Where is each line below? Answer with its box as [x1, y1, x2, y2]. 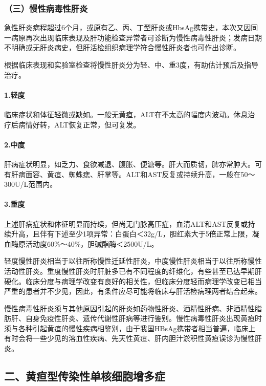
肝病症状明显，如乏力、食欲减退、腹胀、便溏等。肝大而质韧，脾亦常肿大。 [4, 158, 255, 169]
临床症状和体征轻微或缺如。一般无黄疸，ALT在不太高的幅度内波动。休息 [4, 109, 248, 119]
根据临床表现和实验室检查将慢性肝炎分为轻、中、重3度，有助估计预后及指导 [4, 59, 258, 70]
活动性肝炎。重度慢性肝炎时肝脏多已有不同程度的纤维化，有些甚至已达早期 [4, 265, 255, 276]
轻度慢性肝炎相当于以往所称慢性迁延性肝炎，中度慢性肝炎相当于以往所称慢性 [4, 255, 262, 266]
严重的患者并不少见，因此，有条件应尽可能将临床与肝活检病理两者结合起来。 [4, 286, 262, 296]
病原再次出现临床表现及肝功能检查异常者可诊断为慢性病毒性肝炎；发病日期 [11, 32, 262, 42]
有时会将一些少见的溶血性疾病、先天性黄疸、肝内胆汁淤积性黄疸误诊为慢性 [4, 333, 255, 344]
